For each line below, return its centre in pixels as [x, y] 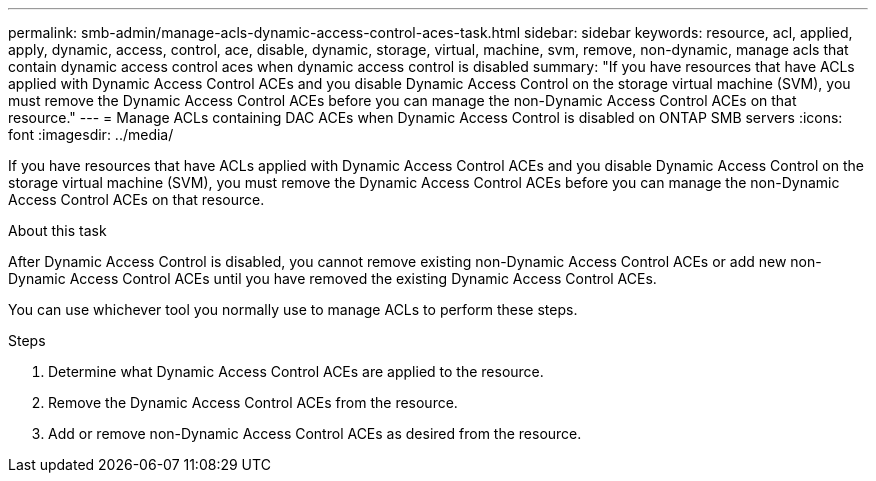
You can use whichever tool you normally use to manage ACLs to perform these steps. [293, 309]
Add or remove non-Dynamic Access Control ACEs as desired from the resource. [315, 433]
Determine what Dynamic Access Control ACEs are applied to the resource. [296, 371]
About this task [57, 230]
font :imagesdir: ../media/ [91, 134]
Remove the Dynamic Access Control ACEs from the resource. [253, 402]
